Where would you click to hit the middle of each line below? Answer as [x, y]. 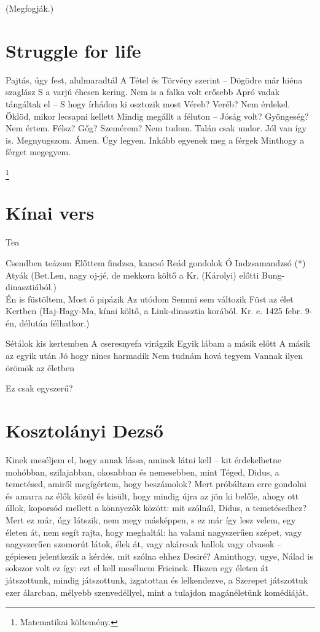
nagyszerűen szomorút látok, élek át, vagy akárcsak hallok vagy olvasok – [144, 544]
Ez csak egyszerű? [39, 388]
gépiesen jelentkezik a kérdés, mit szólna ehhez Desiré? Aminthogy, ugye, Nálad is [159, 556]
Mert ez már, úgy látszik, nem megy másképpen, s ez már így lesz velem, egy [151, 519]
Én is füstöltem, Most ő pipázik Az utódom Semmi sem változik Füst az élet [150, 299]
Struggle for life [73, 50]
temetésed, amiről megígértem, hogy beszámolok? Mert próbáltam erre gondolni [156, 484]
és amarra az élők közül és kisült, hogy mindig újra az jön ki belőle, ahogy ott [152, 495]
